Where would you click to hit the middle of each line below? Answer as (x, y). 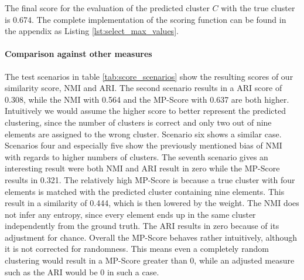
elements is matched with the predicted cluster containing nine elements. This (145, 191)
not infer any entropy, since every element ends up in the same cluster (130, 214)
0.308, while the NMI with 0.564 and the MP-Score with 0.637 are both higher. (147, 99)
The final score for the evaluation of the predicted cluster (107, 8)
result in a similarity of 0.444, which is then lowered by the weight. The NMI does (152, 203)
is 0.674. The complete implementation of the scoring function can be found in (146, 19)
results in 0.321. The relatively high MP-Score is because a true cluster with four (150, 179)
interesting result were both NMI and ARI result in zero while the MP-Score (142, 168)
